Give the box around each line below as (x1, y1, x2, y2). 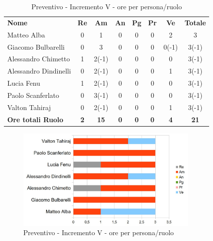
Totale (184, 17, 206, 27)
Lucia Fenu (7, 78, 40, 88)
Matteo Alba (7, 29, 45, 39)
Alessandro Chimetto (7, 54, 70, 64)
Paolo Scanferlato (7, 90, 59, 100)
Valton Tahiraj (7, 102, 51, 112)
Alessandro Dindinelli (7, 66, 71, 76)
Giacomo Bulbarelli (7, 41, 65, 52)
